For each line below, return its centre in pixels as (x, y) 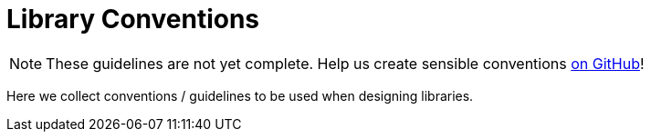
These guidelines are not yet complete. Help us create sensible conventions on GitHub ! (345, 63)
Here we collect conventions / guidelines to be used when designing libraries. (240, 95)
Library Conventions (133, 19)
